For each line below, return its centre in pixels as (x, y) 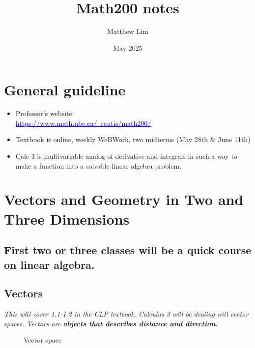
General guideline (65, 90)
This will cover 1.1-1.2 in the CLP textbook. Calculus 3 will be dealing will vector (126, 314)
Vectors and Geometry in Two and (124, 199)
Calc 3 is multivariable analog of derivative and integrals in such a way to (126, 156)
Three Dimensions (67, 218)
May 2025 (128, 47)
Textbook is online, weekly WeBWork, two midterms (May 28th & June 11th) (133, 139)
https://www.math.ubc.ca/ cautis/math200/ (83, 123)
